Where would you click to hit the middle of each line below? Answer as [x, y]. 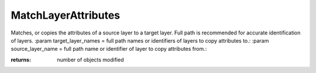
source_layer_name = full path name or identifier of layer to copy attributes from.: [109, 49]
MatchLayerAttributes [66, 15]
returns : [21, 60]
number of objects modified [90, 60]
